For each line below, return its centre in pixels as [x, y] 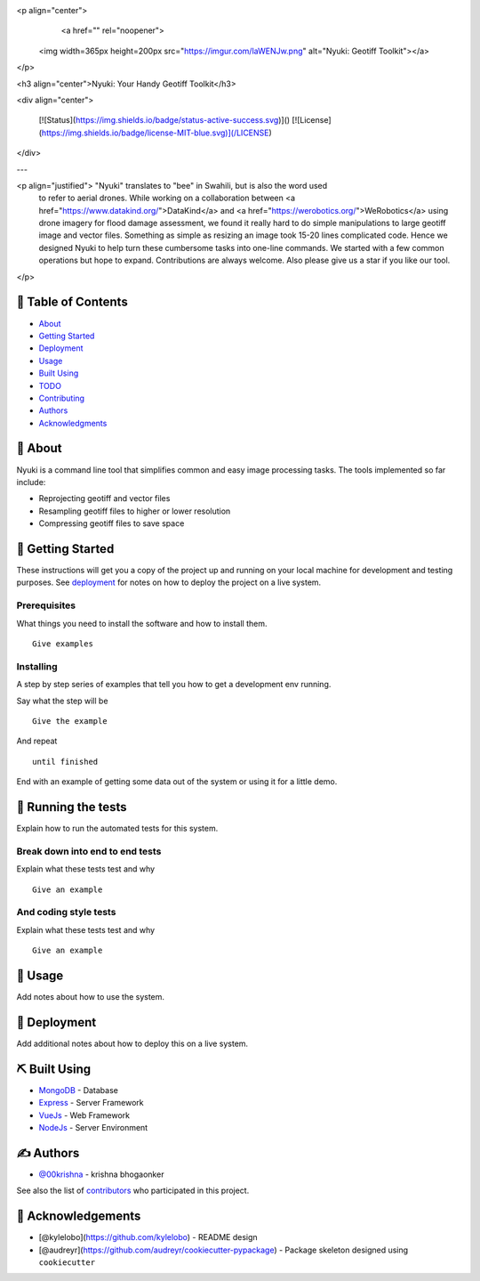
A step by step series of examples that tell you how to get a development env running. [174, 685]
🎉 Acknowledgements [79, 1216]
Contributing [61, 398]
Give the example [70, 721]
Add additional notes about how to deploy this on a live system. [132, 1043]
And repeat [37, 741]
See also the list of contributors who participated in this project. [133, 1191]
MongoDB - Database [79, 1090]
